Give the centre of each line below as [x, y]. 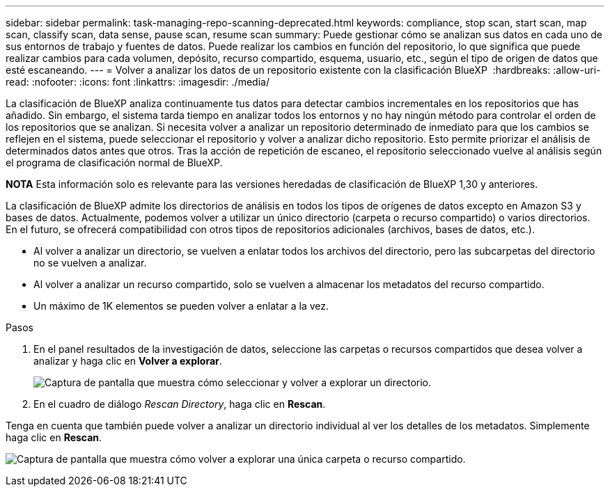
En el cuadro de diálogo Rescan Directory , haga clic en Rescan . [180, 404]
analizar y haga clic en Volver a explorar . [128, 361]
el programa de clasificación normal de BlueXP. [114, 162]
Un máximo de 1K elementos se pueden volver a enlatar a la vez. [181, 306]
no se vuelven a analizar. [90, 263]
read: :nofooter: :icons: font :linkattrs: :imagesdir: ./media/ [138, 82]
